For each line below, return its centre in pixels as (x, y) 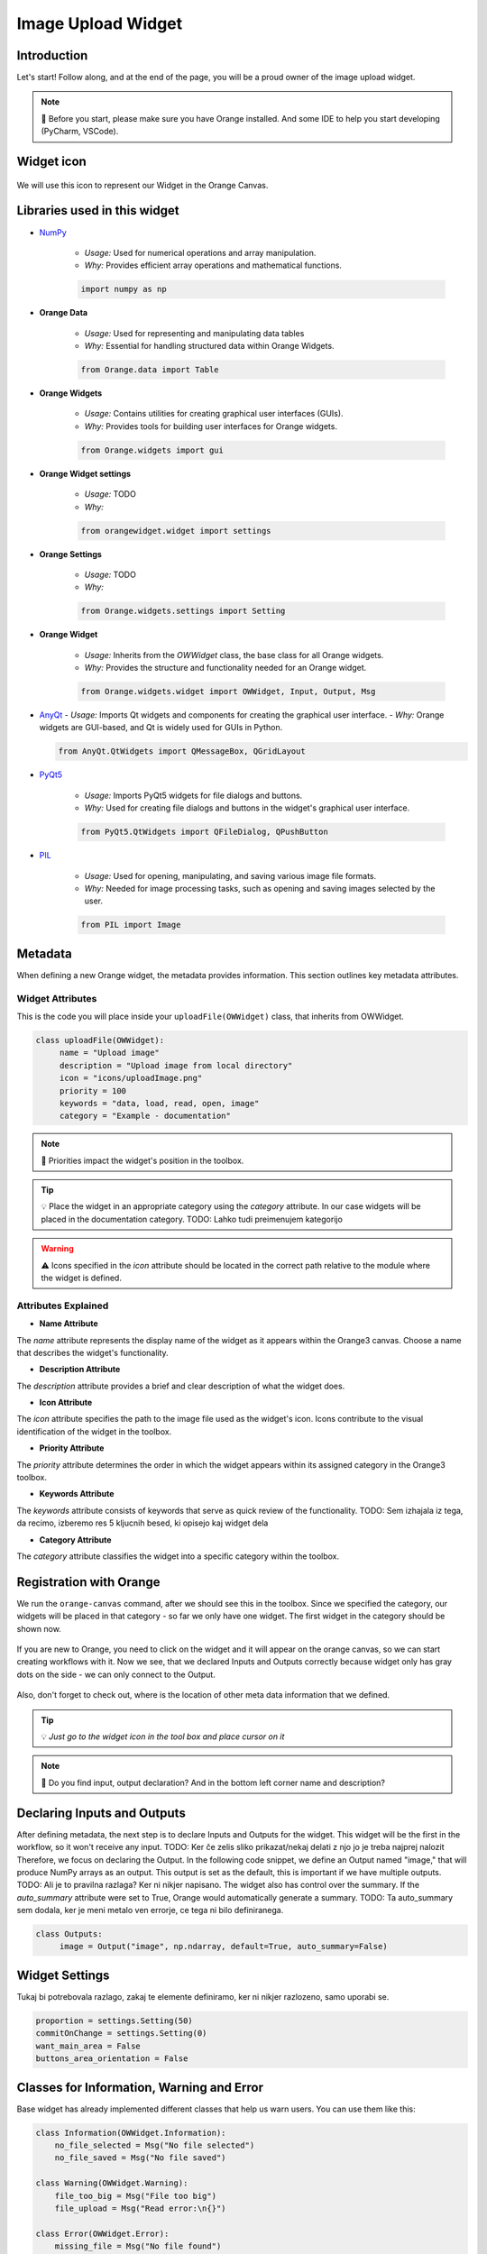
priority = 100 (92, 1090)
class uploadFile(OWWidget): (100, 1040)
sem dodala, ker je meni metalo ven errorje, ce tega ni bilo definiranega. (150, 1910)
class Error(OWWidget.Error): (102, 2233)
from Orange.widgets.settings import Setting (183, 611)
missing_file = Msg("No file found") (138, 2246)
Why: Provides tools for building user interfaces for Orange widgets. (211, 426)
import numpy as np (124, 289)
